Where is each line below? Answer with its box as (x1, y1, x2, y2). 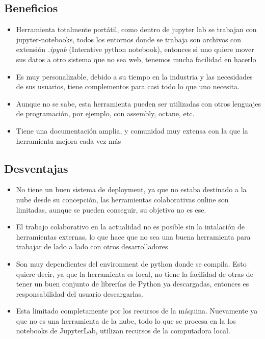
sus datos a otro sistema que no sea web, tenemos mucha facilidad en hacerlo (16, 54, 256, 64)
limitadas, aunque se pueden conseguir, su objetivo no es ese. (16, 204, 206, 215)
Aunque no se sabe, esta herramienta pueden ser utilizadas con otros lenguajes (16, 98, 261, 109)
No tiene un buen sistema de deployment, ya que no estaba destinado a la (16, 184, 247, 195)
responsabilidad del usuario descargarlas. (16, 288, 143, 299)
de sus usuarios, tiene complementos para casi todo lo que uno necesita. (16, 81, 240, 92)
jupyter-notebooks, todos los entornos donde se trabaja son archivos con (16, 34, 242, 44)
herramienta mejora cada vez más (16, 135, 121, 146)
